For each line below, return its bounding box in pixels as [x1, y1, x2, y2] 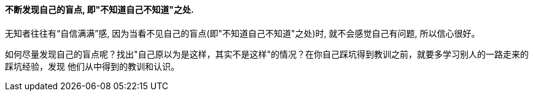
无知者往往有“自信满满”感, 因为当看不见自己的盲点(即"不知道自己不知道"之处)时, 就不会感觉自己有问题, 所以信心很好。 [5, 28, 480, 39]
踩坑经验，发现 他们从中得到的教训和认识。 [5, 61, 179, 72]
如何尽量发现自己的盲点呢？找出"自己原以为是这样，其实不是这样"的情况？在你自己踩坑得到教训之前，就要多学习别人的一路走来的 [5, 48, 529, 59]
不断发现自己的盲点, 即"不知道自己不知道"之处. [5, 4, 194, 15]
